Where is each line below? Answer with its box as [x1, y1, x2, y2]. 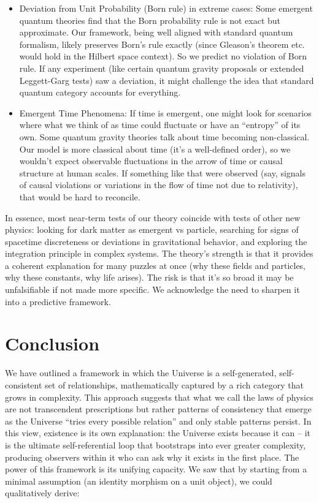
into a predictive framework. [5, 295, 111, 308]
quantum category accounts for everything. [19, 86, 181, 99]
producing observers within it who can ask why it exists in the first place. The [5, 450, 299, 463]
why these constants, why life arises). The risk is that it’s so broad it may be [5, 271, 294, 284]
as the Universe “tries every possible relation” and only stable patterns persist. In [5, 414, 312, 427]
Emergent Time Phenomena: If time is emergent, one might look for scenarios [19, 106, 312, 119]
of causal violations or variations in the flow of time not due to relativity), [19, 178, 298, 191]
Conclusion [5, 331, 100, 356]
